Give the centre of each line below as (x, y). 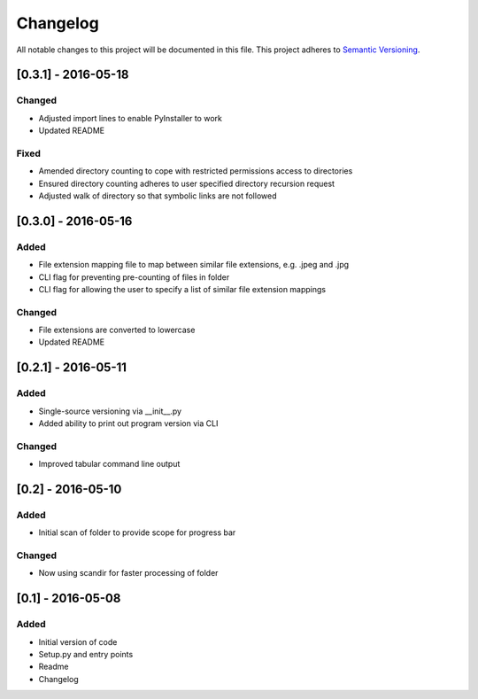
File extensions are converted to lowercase (117, 330)
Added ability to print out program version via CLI (128, 423)
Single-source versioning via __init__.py (110, 411)
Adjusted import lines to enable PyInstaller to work (131, 118)
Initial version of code (78, 641)
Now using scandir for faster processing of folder (128, 573)
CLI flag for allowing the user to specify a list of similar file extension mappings (182, 289)
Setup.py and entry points (86, 655)
